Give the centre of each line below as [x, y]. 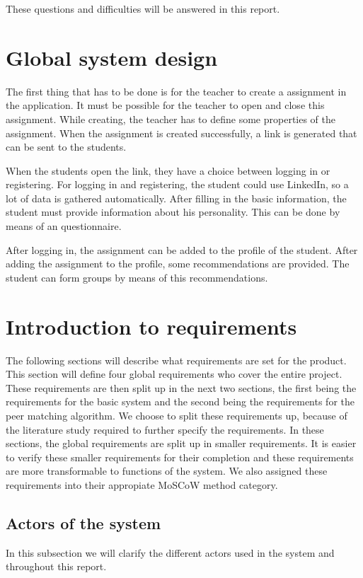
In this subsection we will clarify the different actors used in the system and [170, 552]
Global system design [112, 57]
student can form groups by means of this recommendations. [137, 277]
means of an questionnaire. [64, 226]
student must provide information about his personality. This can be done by [173, 212]
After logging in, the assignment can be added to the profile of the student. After [182, 249]
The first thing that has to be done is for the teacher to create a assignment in [176, 91]
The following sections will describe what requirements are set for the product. [176, 360]
